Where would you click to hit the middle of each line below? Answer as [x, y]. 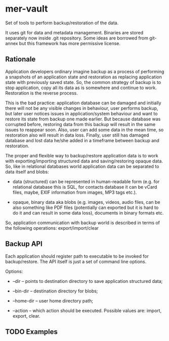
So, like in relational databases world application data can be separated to [82, 166]
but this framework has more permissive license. [70, 43]
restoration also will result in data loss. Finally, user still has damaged [77, 135]
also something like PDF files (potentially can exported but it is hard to [86, 207]
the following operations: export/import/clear [52, 228]
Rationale [20, 59]
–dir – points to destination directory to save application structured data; [88, 281]
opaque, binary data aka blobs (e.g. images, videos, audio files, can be [86, 202]
